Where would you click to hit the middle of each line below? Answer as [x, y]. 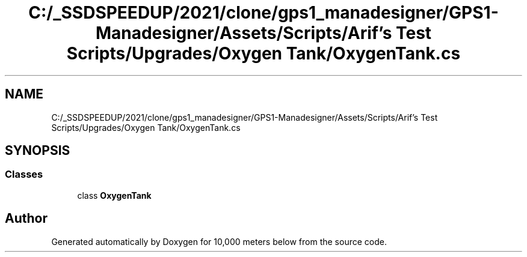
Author [26, 219]
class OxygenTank [114, 195]
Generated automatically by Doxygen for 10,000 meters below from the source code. [219, 241]
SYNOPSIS [38, 151]
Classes [24, 174]
